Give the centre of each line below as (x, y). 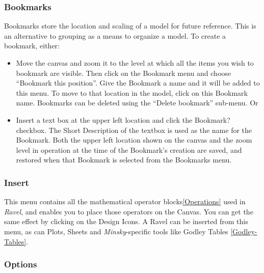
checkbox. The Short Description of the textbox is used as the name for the (134, 130)
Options (21, 264)
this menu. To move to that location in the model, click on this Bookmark (132, 92)
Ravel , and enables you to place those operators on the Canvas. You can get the (129, 211)
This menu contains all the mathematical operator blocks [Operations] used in (125, 201)
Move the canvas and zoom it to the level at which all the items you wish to (135, 63)
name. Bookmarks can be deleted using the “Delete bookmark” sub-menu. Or (137, 103)
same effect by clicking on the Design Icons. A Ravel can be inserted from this (126, 221)
